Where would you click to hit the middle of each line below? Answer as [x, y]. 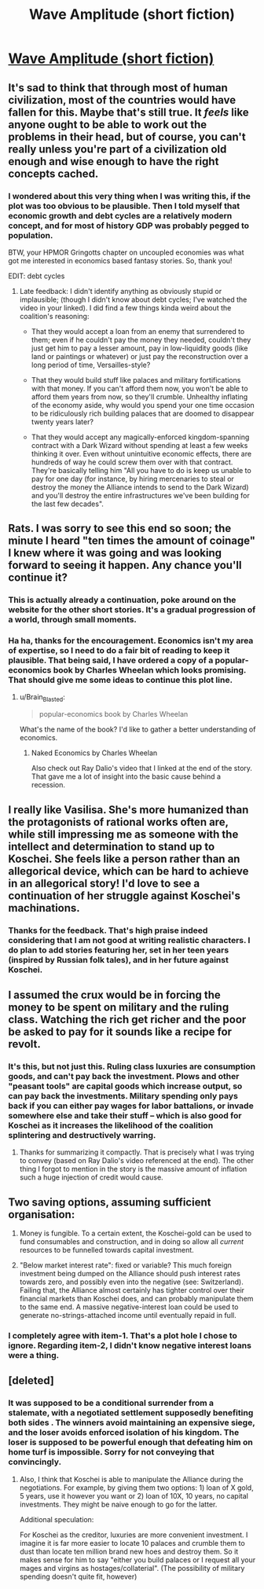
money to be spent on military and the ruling [119, 1007]
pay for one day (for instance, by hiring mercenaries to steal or [132, 479]
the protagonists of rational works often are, [119, 822]
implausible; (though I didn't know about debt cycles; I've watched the [133, 299]
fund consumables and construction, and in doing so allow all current [132, 1242]
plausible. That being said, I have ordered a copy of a [111, 660]
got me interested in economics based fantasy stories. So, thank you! [120, 260]
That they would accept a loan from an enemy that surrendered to [138, 331]
